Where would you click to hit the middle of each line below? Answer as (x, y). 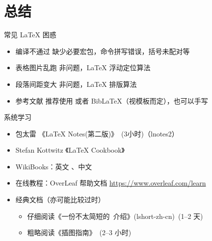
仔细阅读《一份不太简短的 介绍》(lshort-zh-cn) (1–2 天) (115, 216)
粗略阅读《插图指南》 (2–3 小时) (79, 232)
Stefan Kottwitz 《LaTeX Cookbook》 (70, 150)
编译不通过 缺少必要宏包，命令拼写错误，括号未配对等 (103, 51)
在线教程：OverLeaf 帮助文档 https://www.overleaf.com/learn (111, 183)
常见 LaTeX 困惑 (30, 35)
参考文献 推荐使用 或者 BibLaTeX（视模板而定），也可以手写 (112, 100)
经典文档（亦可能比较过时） (60, 200)
